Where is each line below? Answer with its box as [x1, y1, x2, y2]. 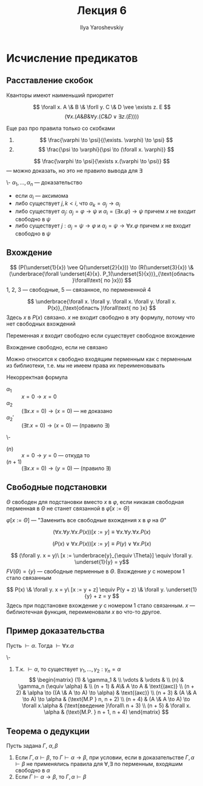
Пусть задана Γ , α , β [6, 742, 58, 750]
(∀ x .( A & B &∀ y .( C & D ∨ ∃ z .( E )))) [64, 113, 139, 120]
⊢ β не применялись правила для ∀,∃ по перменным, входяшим [15, 761, 183, 768]
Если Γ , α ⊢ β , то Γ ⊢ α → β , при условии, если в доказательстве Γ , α [15, 754, 195, 761]
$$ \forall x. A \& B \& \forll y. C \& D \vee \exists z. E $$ [33, 103, 171, 110]
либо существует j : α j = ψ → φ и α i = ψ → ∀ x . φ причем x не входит [15, 222, 191, 230]
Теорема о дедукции [6, 726, 90, 736]
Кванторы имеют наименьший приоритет [6, 92, 114, 99]
